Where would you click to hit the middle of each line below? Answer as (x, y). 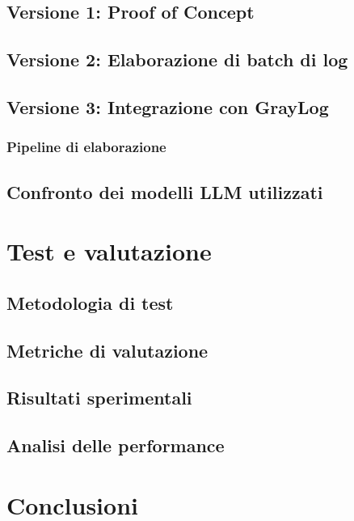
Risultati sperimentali (99, 398)
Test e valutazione (109, 251)
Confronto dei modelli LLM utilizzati (165, 191)
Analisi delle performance (116, 445)
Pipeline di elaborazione (86, 147)
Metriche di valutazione (107, 350)
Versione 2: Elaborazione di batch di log (177, 59)
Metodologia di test (90, 302)
